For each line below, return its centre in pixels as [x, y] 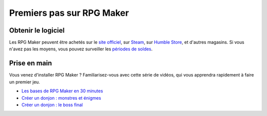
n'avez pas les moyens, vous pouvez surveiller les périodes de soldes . [81, 49]
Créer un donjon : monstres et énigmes [61, 98]
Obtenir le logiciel [37, 30]
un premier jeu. [25, 82]
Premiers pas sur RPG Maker [69, 13]
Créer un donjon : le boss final [52, 105]
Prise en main [30, 63]
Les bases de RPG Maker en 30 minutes [62, 91]
